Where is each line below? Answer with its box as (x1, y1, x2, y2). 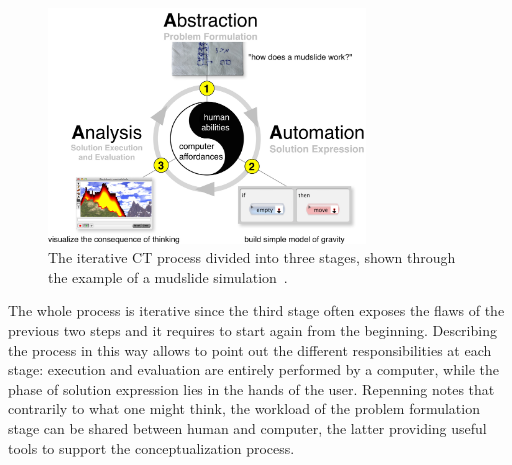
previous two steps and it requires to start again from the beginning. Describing (8, 320, 497, 341)
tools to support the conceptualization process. (8, 437, 295, 458)
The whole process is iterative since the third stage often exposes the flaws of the (8, 300, 505, 321)
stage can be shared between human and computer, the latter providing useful (8, 418, 487, 439)
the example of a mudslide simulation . (48, 266, 288, 287)
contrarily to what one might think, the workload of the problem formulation (8, 398, 480, 419)
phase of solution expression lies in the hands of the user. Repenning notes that (8, 378, 495, 399)
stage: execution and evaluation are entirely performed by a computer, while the (8, 359, 500, 380)
